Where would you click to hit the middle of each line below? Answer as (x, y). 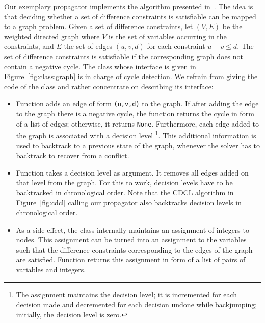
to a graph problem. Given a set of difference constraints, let (99, 26)
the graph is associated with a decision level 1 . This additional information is (136, 134)
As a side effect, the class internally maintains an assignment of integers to (132, 229)
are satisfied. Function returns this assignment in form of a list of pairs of (131, 259)
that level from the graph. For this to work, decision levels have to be (124, 182)
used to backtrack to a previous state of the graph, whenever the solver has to (138, 145)
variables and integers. (51, 270)
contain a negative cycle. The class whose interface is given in (100, 66)
